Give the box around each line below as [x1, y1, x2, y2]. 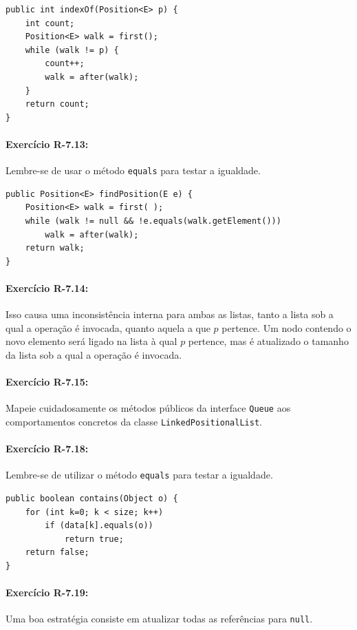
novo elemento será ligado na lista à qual [6, 334, 177, 348]
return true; [64, 534, 124, 544]
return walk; [25, 243, 85, 253]
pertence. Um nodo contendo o [221, 320, 351, 335]
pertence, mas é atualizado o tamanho [188, 334, 349, 348]
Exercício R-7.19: [6, 585, 89, 600]
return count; [25, 99, 89, 109]
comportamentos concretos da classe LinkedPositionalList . [6, 414, 262, 428]
